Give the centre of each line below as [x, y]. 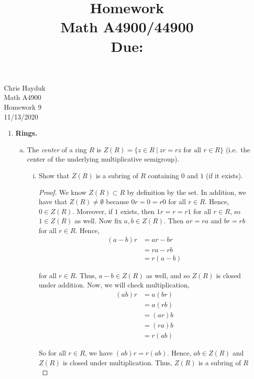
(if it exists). [224, 175]
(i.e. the [238, 149]
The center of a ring [57, 149]
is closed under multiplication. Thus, [117, 362]
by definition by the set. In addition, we [187, 192]
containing [163, 175]
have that [53, 201]
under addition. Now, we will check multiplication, [114, 285]
